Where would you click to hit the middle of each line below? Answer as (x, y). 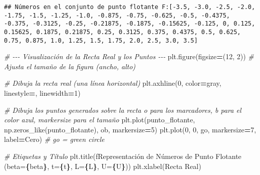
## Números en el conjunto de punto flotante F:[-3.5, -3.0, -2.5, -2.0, (130, 7)
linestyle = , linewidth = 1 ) (42, 93)
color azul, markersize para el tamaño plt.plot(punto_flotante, (100, 120)
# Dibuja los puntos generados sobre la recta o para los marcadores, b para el (123, 110)
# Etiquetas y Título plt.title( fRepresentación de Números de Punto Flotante (123, 156)
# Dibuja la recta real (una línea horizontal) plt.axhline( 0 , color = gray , (113, 83)
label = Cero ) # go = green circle (54, 139)
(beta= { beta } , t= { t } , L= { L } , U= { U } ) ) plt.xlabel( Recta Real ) (103, 166)
